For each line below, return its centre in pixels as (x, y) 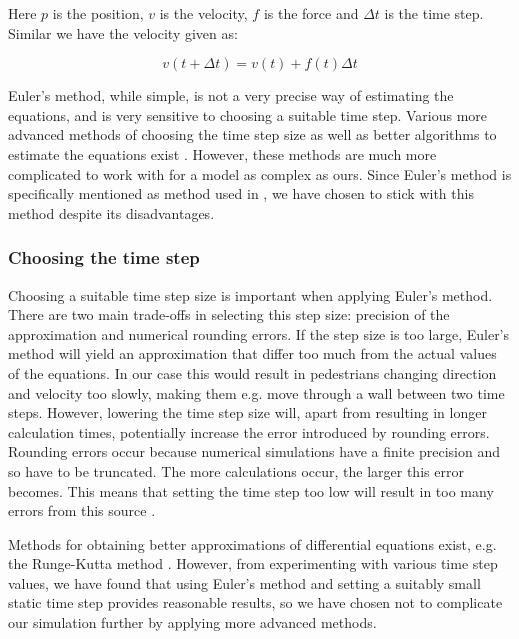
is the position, (98, 13)
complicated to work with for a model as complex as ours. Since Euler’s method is (260, 173)
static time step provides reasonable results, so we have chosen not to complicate (255, 602)
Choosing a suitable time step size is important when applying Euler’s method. (250, 294)
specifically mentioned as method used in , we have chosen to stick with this (241, 193)
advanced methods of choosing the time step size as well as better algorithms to (252, 134)
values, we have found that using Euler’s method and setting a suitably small (244, 582)
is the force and (311, 13)
